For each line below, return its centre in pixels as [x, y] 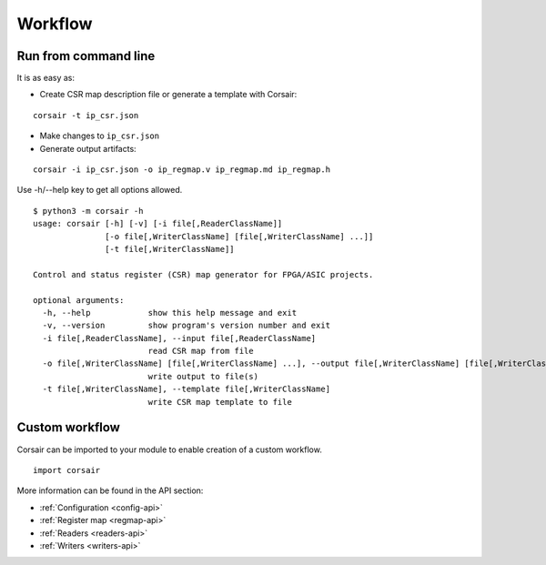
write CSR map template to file [220, 402]
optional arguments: [79, 300]
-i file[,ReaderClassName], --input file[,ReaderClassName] [179, 338]
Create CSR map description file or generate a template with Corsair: [168, 95]
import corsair [67, 470]
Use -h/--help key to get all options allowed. [100, 190]
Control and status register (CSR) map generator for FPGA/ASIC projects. [203, 274]
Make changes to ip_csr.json [99, 136]
